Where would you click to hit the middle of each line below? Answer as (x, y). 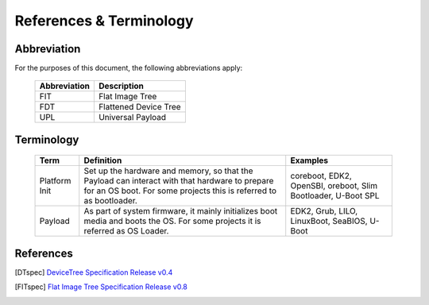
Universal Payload (132, 118)
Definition (103, 160)
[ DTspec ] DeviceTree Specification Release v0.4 (94, 272)
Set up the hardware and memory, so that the (168, 171)
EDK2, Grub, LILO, (324, 211)
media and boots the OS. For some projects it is (172, 221)
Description (121, 86)
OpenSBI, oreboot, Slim (334, 186)
